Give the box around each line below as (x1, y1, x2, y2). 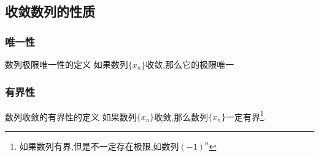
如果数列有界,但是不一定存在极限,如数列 (19, 140, 179, 153)
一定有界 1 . (225, 108, 266, 123)
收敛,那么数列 (154, 110, 209, 123)
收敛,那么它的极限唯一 (145, 58, 234, 70)
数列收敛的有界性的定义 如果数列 (5, 110, 137, 123)
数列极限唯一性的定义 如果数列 (5, 58, 128, 70)
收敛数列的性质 (5, 2, 95, 21)
